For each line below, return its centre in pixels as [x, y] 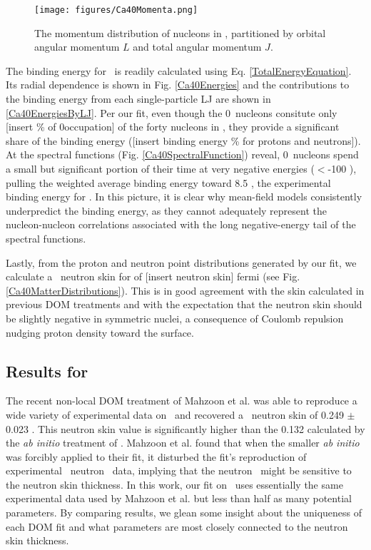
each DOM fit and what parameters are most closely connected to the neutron [177, 526]
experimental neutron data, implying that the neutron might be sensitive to [179, 470]
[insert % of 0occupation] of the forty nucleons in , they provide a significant [173, 127]
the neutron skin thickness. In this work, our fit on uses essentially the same [174, 484]
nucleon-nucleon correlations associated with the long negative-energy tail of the [181, 224]
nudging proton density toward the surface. [100, 332]
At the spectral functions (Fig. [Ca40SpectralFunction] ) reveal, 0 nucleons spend [182, 154]
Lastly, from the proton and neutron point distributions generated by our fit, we [181, 262]
